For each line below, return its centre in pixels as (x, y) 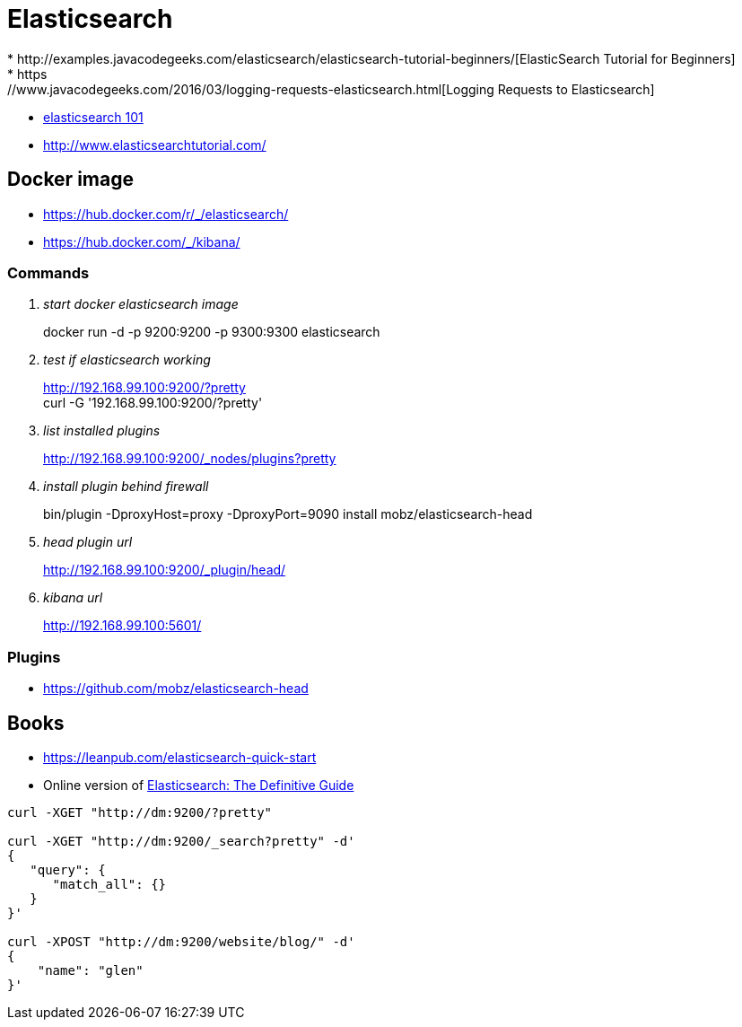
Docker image (70, 180)
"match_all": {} (109, 884)
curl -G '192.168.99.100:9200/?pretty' (153, 403)
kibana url (73, 598)
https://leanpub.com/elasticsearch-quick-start (180, 757)
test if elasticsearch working (127, 360)
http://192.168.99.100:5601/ (122, 626)
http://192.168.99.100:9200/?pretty (144, 388)
